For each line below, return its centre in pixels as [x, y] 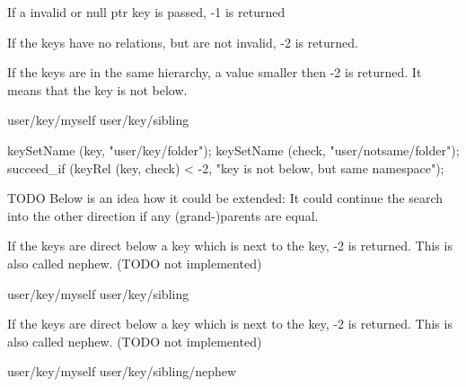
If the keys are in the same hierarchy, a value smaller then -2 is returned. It [215, 72]
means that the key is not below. [97, 89]
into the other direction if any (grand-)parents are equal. [163, 215]
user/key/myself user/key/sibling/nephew [122, 371]
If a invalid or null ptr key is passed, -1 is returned [146, 12]
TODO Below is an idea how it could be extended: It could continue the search [225, 198]
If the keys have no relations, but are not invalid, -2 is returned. [183, 42]
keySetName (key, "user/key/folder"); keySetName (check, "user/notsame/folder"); [233, 150]
